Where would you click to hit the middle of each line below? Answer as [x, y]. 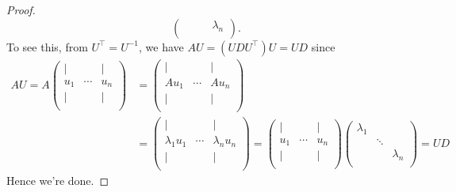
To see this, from [47, 46]
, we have [161, 46]
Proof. [21, 9]
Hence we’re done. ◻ [58, 181]
